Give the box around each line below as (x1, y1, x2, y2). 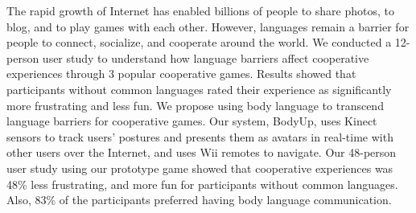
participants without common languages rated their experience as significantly (6, 80, 392, 97)
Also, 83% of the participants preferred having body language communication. (6, 191, 392, 208)
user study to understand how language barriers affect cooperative (42, 49, 369, 66)
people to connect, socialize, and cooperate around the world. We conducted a (6, 34, 392, 51)
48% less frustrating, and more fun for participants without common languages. (6, 175, 398, 192)
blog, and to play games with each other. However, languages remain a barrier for (6, 18, 410, 35)
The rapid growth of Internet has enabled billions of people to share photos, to (6, 2, 394, 18)
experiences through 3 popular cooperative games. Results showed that (6, 65, 356, 82)
